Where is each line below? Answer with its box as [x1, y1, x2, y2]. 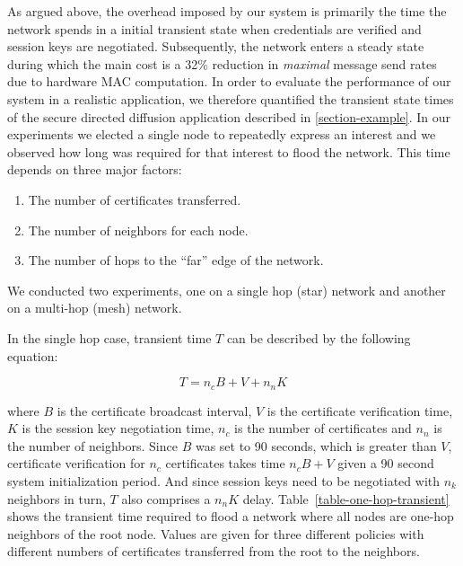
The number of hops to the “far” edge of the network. [28, 251, 324, 270]
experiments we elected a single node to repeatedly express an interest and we [7, 125, 436, 144]
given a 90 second [337, 454, 434, 473]
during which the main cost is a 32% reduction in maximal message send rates [7, 54, 437, 73]
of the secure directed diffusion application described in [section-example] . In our [7, 107, 450, 126]
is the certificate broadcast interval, [57, 401, 252, 420]
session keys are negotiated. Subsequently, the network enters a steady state [7, 37, 424, 56]
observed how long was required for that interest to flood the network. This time [7, 142, 450, 161]
